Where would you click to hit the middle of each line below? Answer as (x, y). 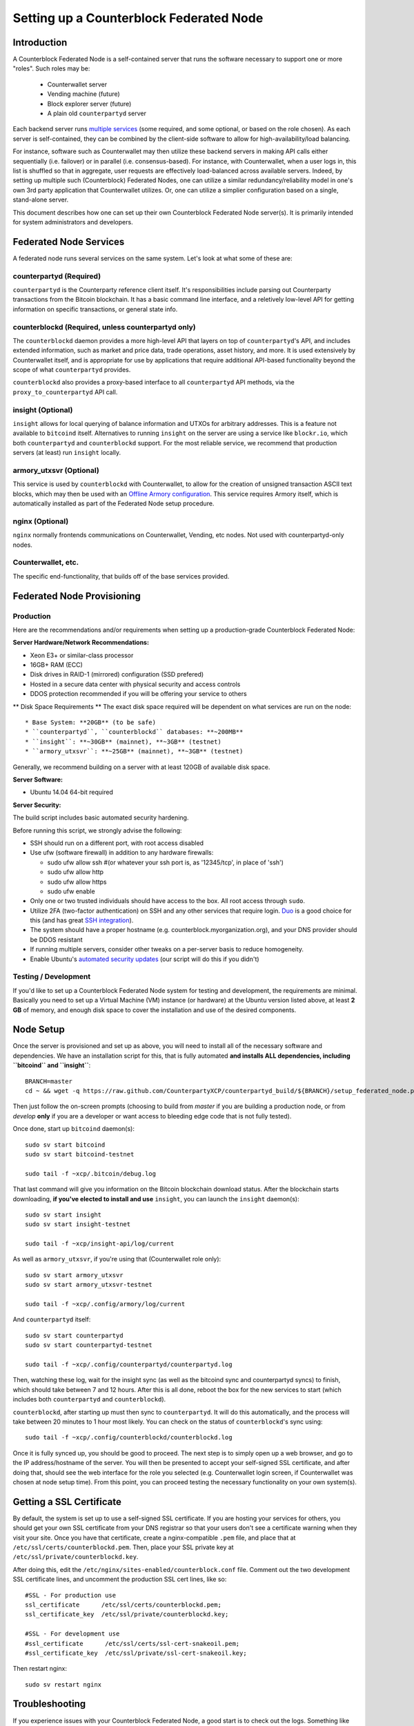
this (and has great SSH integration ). (82, 920)
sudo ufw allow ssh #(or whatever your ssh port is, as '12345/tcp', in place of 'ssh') (166, 862)
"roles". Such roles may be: (51, 68)
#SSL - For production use (71, 1595)
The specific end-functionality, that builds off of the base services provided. (121, 576)
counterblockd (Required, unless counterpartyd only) (104, 327)
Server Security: (37, 805)
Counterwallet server (77, 84)
